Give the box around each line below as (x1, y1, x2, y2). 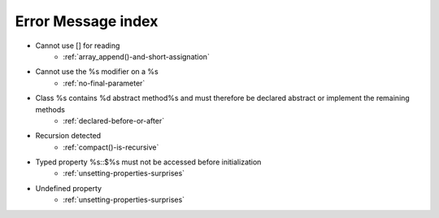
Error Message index (15, 12, 159, 30)
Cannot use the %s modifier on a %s (35, 67, 159, 76)
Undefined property (35, 183, 102, 193)
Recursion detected (35, 131, 102, 141)
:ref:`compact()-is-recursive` (63, 142, 159, 152)
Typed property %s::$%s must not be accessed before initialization (35, 157, 262, 167)
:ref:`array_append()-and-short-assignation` (63, 51, 211, 61)
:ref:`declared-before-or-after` (63, 116, 165, 125)
